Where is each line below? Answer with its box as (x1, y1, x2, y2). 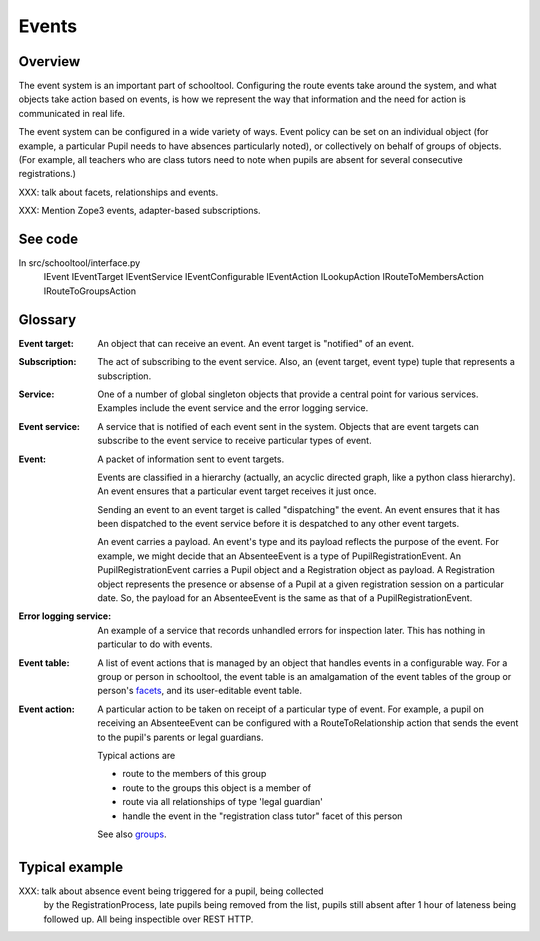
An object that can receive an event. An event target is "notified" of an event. (97, 337, 415, 349)
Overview (18, 53, 81, 70)
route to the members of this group (122, 768, 267, 780)
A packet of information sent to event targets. (97, 453, 285, 465)
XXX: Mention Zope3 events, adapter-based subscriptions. (18, 205, 261, 217)
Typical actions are (97, 749, 176, 761)
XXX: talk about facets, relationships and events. (18, 186, 219, 198)
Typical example (18, 858, 124, 875)
